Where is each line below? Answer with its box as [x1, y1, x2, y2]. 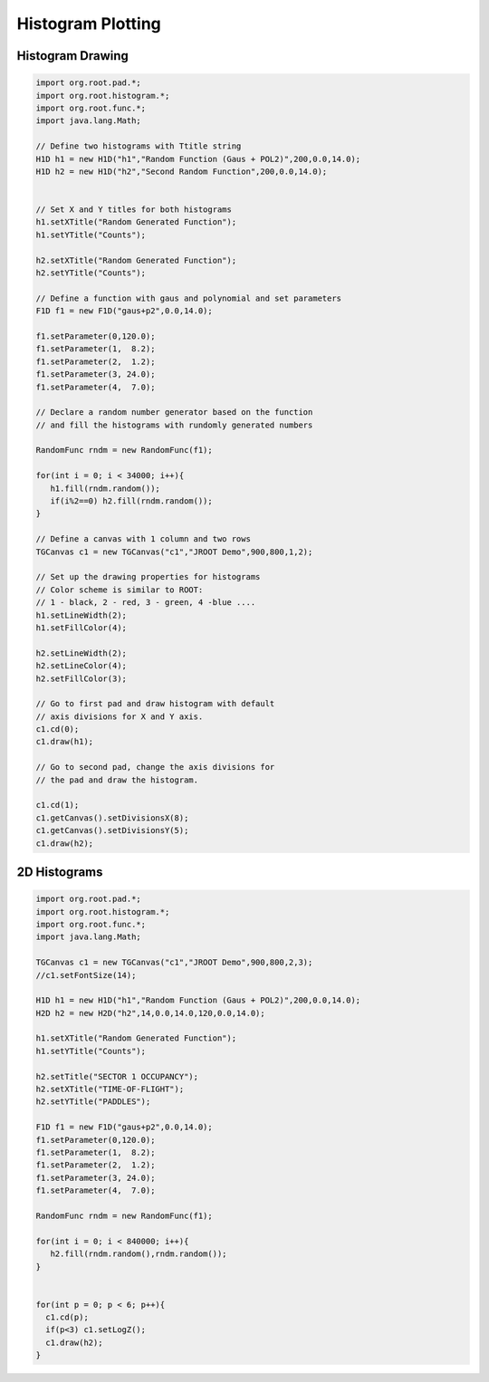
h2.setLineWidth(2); [35, 648, 127, 658]
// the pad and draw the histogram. [35, 774, 199, 785]
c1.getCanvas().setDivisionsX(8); [35, 812, 189, 823]
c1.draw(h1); [35, 736, 94, 747]
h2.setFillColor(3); [35, 673, 127, 684]
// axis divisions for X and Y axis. [35, 711, 204, 722]
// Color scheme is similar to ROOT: [35, 584, 204, 595]
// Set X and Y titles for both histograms [35, 205, 233, 215]
